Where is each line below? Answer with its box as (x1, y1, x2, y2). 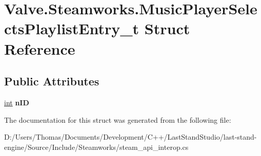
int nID (4, 97, 29, 107)
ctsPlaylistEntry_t (4, 18, 139, 39)
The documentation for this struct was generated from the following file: (4, 114, 231, 125)
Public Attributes (4, 73, 99, 89)
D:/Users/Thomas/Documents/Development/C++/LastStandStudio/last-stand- (4, 131, 257, 142)
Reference (4, 38, 75, 59)
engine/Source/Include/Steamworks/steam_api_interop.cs (4, 141, 189, 152)
